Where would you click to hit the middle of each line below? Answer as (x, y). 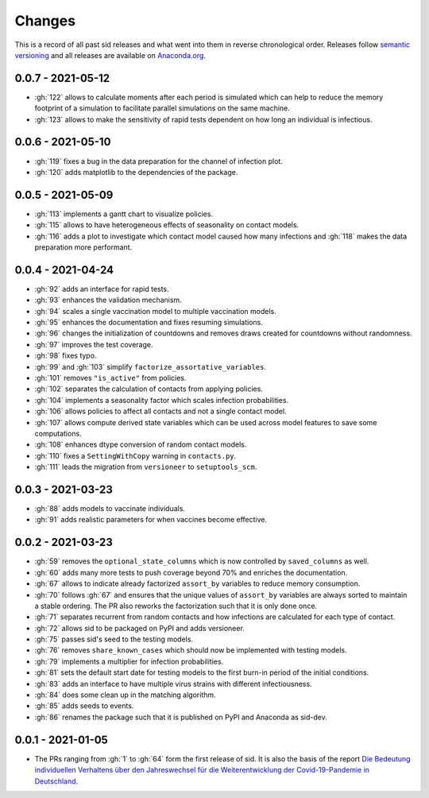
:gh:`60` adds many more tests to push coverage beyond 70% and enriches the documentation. (191, 572)
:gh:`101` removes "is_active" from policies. (110, 378)
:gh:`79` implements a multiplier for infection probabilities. (129, 661)
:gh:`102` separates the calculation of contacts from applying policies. (149, 389)
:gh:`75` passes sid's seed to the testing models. (114, 639)
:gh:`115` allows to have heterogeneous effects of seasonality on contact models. (167, 225)
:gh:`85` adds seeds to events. (84, 706)
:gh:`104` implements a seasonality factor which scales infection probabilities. (162, 400)
